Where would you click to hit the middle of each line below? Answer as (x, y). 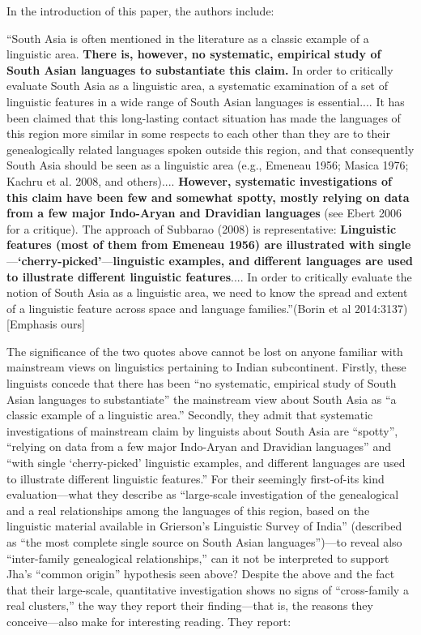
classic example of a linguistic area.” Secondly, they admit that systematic (190, 415)
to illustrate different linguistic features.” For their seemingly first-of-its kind (196, 478)
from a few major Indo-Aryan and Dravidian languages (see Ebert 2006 (204, 213)
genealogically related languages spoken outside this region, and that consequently (210, 149)
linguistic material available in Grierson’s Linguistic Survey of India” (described (204, 526)
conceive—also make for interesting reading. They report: (149, 621)
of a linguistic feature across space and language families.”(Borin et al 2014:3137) (207, 308)
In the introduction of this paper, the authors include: (140, 11)
